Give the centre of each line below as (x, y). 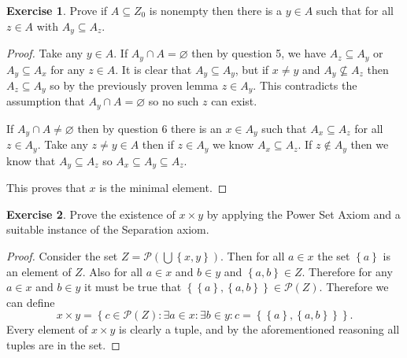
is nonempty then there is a (216, 10)
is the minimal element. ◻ (163, 188)
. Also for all (112, 271)
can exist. (234, 101)
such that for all (355, 10)
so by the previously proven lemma (134, 85)
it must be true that (133, 287)
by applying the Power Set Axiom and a (303, 214)
